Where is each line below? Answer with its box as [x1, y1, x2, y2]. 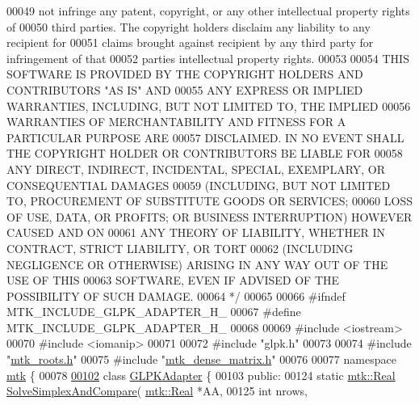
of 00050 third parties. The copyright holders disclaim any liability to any [6, 18, 371, 35]
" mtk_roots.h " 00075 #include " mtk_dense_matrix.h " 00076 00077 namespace [6, 351, 396, 368]
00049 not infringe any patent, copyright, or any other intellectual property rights [6, 2, 410, 19]
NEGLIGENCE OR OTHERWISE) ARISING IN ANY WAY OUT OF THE [6, 255, 388, 272]
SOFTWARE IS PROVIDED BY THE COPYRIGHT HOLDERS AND [6, 65, 363, 82]
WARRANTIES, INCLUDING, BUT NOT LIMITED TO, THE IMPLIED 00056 [6, 97, 411, 114]
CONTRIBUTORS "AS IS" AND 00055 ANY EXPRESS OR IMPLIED [6, 81, 363, 98]
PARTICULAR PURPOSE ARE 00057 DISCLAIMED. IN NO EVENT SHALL [6, 129, 404, 146]
